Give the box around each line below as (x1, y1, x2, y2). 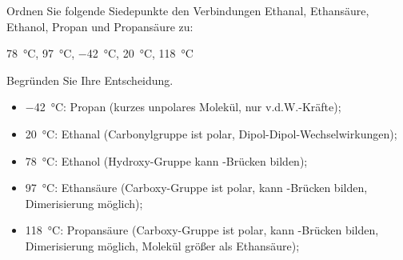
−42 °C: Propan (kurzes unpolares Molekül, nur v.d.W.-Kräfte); (25, 98, 341, 115)
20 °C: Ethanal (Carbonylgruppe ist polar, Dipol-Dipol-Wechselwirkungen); (25, 125, 397, 142)
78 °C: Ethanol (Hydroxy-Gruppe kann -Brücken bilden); (25, 152, 308, 169)
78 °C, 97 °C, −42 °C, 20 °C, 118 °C (6, 45, 194, 62)
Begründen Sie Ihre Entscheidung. (6, 71, 174, 88)
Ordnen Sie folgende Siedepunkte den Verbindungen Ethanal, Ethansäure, (6, 2, 369, 18)
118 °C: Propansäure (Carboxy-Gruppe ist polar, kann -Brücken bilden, (25, 222, 379, 238)
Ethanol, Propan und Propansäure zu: (6, 18, 194, 34)
